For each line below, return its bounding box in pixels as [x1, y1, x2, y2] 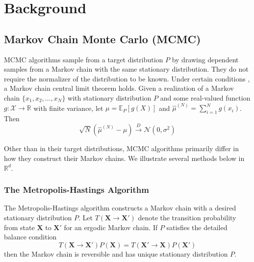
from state [4, 222, 35, 232]
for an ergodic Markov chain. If [64, 222, 158, 232]
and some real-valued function [160, 92, 251, 103]
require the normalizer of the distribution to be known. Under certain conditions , [4, 73, 250, 83]
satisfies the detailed [166, 222, 228, 232]
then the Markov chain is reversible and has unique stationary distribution [4, 248, 228, 259]
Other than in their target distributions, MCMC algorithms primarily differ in [4, 143, 239, 154]
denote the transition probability [138, 212, 236, 222]
